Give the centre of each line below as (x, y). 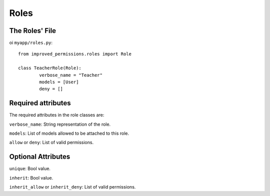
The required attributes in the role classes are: (57, 115)
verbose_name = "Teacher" (71, 75)
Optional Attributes (40, 157)
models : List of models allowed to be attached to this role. (69, 133)
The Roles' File (33, 31)
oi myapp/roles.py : (31, 43)
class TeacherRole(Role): (50, 68)
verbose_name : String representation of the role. (60, 124)
